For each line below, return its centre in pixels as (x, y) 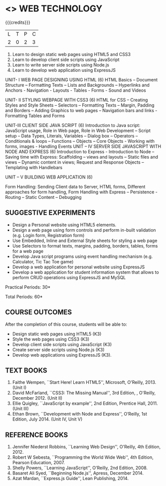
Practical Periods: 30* (28, 287)
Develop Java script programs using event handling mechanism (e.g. (83, 256)
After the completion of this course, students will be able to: (66, 324)
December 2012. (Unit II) (37, 398)
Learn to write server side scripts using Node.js (61, 64)
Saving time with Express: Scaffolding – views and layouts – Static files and (82, 157)
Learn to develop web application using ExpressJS (64, 70)
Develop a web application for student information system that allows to (86, 272)
